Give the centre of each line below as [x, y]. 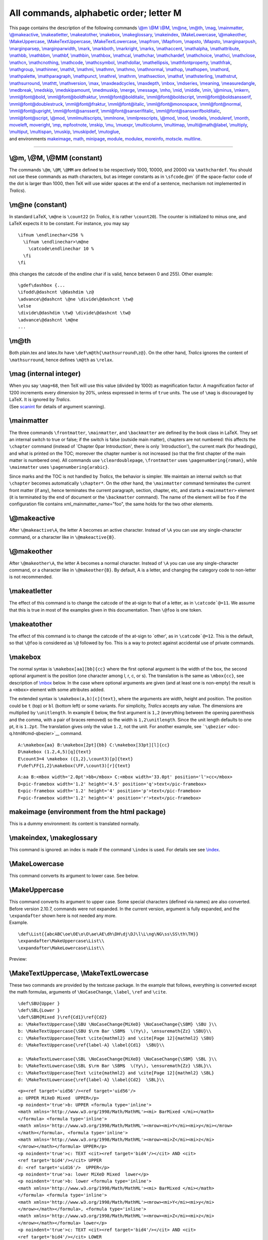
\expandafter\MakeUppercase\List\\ [61, 941]
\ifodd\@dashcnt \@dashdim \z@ [56, 292]
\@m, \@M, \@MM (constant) [56, 158]
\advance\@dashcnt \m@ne [48, 320]
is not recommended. [31, 577]
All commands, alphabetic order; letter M [95, 13]
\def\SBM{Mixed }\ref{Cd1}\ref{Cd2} [63, 1017]
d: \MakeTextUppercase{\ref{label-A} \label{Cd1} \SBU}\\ [91, 1045]
